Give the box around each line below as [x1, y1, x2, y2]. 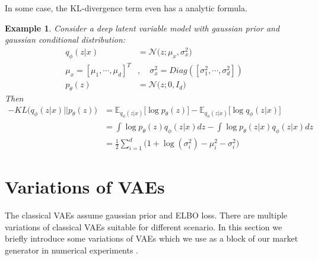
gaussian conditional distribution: [5, 33, 126, 46]
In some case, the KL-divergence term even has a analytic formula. [5, 2, 247, 14]
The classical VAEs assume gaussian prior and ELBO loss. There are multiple [5, 209, 288, 221]
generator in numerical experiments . [5, 244, 139, 256]
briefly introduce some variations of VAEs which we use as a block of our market [5, 232, 298, 245]
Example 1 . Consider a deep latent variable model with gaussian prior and [5, 21, 280, 34]
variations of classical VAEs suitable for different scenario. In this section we [5, 220, 282, 233]
